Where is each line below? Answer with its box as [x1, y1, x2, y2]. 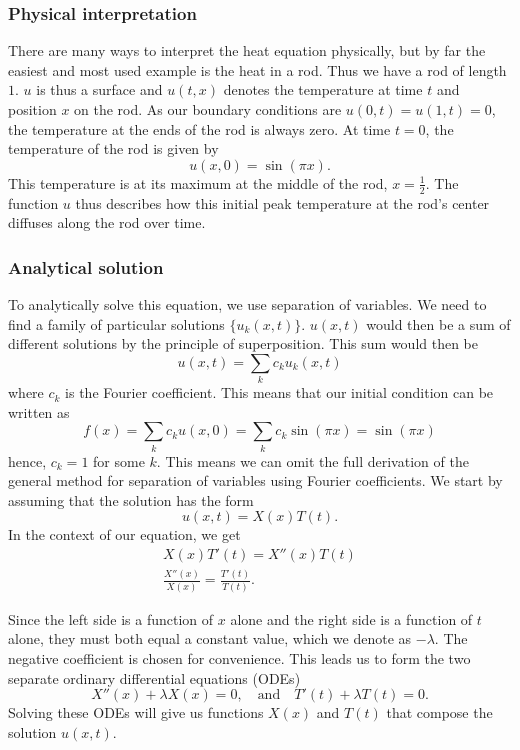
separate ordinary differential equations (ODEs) [8, 667, 301, 688]
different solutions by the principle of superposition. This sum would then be [8, 333, 479, 354]
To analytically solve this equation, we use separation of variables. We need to [8, 294, 487, 315]
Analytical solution [8, 254, 164, 279]
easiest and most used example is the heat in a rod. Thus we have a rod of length [8, 59, 507, 80]
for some [93, 450, 145, 471]
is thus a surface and [36, 79, 163, 100]
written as [8, 401, 70, 422]
